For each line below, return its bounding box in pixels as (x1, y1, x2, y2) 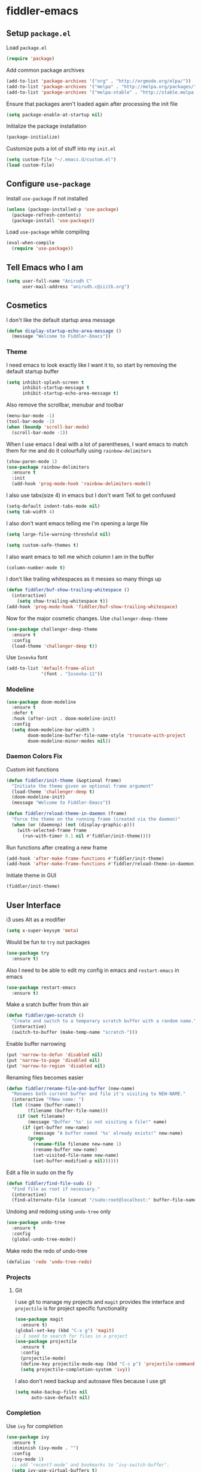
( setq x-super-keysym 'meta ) (6, 928, 79, 934)
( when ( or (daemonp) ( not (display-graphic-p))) (11, 821, 135, 828)
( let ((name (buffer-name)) (11, 1102, 82, 1108)
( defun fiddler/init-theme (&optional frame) (6, 777, 121, 783)
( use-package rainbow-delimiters (6, 464, 90, 470)
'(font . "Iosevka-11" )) (41, 671, 103, 677)
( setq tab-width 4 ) (6, 508, 55, 514)
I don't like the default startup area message (6, 316, 115, 324)
